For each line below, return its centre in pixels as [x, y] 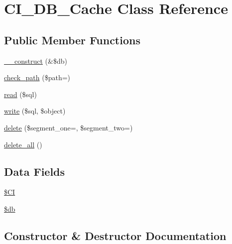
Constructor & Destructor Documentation [115, 235]
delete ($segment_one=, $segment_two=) [68, 127]
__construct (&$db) [36, 61]
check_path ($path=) [37, 77]
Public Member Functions [72, 40]
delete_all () [23, 144]
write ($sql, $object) [35, 111]
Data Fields [35, 171]
